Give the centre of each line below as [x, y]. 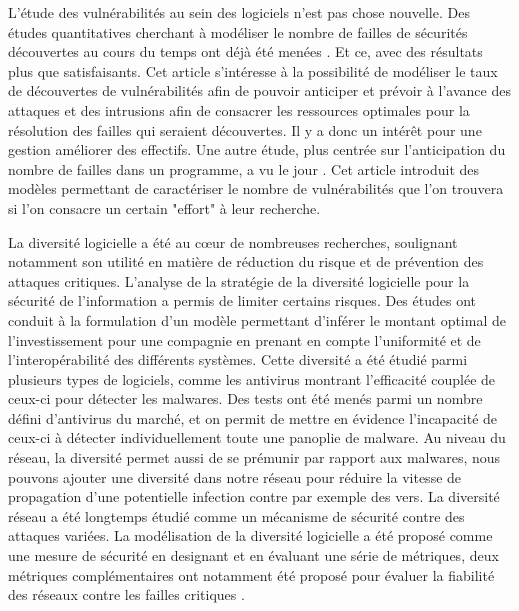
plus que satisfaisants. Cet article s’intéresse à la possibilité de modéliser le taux [253, 70]
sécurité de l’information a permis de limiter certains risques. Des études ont [242, 300]
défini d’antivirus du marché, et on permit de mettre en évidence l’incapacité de [253, 417]
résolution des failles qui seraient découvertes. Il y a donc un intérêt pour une [245, 129]
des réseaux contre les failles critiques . [126, 594]
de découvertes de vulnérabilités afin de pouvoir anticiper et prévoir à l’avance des [259, 90]
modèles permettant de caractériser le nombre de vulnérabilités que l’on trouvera [256, 188]
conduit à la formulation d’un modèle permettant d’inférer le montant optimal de [257, 319]
